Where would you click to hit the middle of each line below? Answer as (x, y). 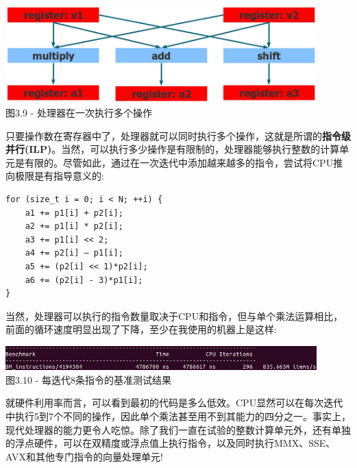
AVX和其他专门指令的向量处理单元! (84, 456)
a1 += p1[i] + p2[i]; (74, 213)
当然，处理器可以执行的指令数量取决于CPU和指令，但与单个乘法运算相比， (174, 316)
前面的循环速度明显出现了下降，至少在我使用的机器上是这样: (141, 329)
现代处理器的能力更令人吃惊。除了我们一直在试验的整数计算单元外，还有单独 (178, 429)
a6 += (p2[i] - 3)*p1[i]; (84, 280)
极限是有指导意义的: (59, 176)
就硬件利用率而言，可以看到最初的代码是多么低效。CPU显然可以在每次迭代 (174, 403)
